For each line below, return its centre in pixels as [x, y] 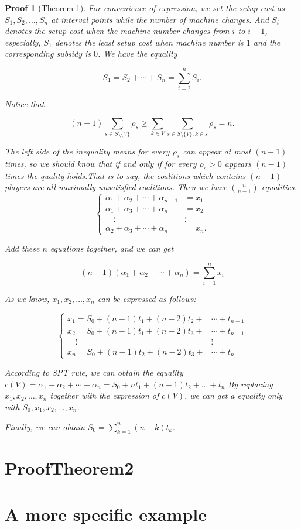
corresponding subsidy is [48, 54]
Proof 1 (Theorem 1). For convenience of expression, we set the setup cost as [145, 8]
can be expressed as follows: [147, 298]
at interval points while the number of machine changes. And [160, 19]
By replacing [250, 384]
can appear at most [217, 151]
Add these [22, 248]
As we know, [27, 298]
